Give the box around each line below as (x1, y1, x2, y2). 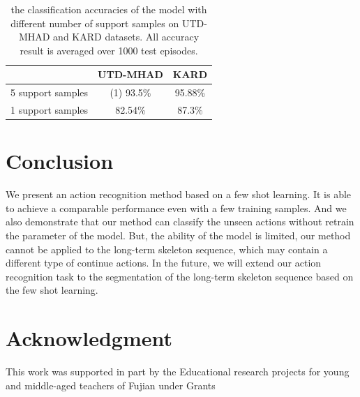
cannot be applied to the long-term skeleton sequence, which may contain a (6, 241, 328, 256)
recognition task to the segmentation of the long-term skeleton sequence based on (6, 269, 354, 283)
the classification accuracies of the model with (10, 2, 207, 16)
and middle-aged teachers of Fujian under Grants (6, 377, 216, 392)
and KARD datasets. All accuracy (53, 29, 200, 44)
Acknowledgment (6, 324, 172, 352)
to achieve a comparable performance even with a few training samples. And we (6, 200, 347, 215)
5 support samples (10, 85, 89, 100)
